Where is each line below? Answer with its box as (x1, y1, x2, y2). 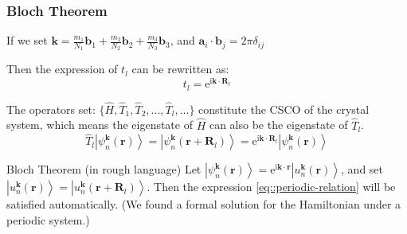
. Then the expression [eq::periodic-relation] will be (147, 178, 396, 195)
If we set (6, 32, 48, 49)
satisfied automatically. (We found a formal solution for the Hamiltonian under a (6, 196, 401, 213)
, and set (341, 161, 384, 177)
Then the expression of (6, 60, 118, 77)
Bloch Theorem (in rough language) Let (6, 161, 202, 177)
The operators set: (6, 100, 96, 117)
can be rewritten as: (131, 60, 229, 77)
